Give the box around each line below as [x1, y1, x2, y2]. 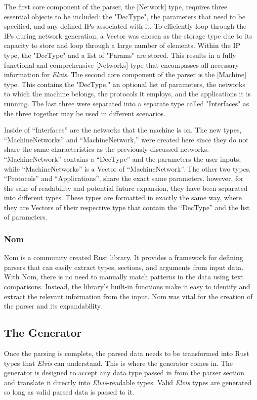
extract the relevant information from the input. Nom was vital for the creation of [4, 291, 253, 301]
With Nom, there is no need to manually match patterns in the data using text [4, 271, 244, 282]
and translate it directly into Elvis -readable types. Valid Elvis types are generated [4, 377, 252, 387]
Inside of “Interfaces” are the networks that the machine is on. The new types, [4, 125, 242, 135]
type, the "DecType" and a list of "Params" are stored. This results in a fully [4, 49, 236, 60]
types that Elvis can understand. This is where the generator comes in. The [4, 357, 233, 368]
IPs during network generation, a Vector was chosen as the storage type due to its [4, 30, 253, 41]
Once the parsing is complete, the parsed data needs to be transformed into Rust [4, 348, 250, 358]
